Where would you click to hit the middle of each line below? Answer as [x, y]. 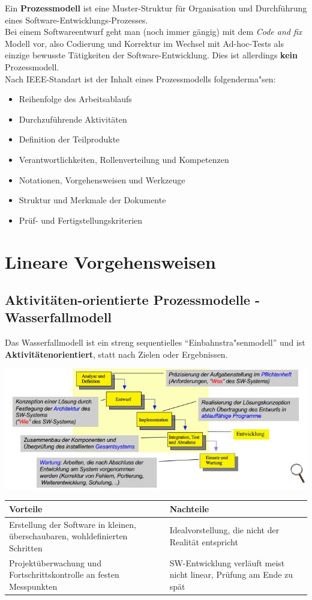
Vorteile [26, 508]
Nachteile [189, 508]
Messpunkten [33, 586]
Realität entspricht [204, 542]
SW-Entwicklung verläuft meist [227, 562]
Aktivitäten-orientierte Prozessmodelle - [133, 300]
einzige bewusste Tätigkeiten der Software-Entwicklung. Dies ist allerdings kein [151, 55]
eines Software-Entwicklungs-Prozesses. [76, 20]
